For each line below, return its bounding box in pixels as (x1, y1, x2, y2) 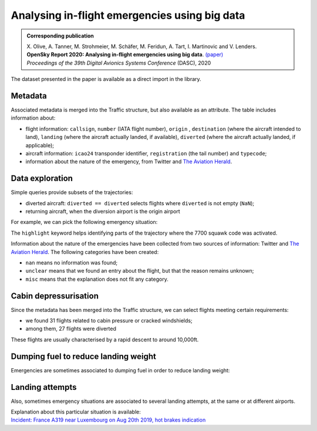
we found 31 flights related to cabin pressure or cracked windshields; (25, 317, 193, 324)
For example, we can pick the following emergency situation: (11, 219, 158, 226)
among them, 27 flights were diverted (25, 325, 117, 332)
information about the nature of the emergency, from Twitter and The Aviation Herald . (25, 158, 232, 165)
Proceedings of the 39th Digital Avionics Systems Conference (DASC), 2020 (26, 59, 211, 66)
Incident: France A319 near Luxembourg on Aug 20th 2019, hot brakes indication (11, 416, 206, 423)
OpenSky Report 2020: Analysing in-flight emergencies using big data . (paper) (26, 51, 224, 58)
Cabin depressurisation (11, 291, 99, 301)
